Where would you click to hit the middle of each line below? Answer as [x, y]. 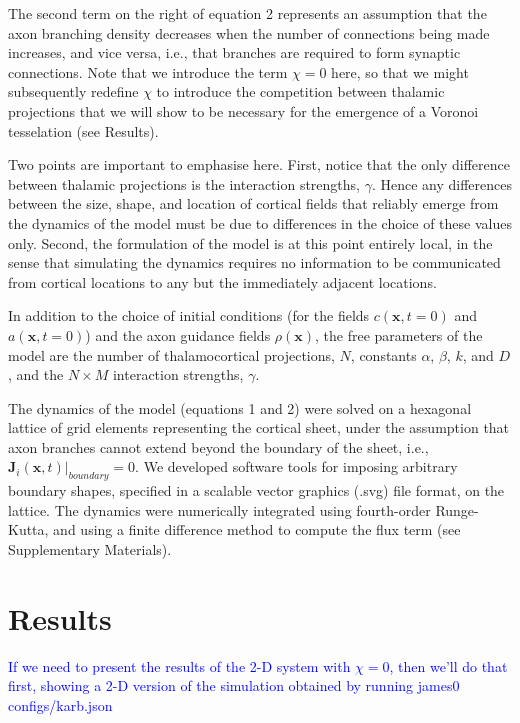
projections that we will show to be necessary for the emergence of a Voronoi [243, 110]
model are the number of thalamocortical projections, [171, 354]
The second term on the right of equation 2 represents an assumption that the [247, 13]
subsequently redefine [73, 91]
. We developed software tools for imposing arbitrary [296, 466]
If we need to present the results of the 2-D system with [179, 665]
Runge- [457, 509]
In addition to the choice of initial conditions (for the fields [189, 315]
